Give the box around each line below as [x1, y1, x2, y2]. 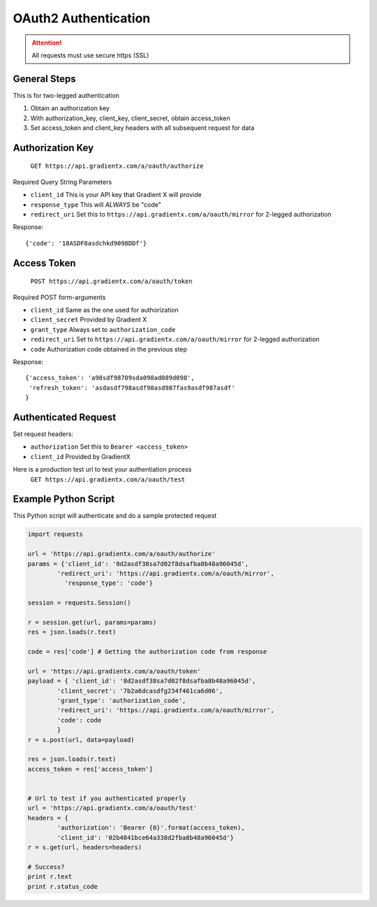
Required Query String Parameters [13, 177, 112, 186]
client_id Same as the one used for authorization [30, 305, 179, 314]
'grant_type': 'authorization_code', [57, 697, 186, 705]
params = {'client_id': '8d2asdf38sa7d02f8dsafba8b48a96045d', [27, 560, 249, 567]
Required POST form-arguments [13, 293, 106, 301]
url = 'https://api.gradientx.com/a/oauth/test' [27, 804, 198, 812]
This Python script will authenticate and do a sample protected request [13, 511, 217, 520]
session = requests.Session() [27, 599, 131, 607]
